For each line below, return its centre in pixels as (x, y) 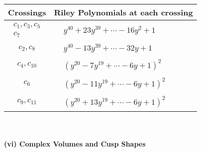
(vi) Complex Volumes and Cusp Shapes (75, 144)
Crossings (27, 12)
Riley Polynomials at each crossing (123, 12)
